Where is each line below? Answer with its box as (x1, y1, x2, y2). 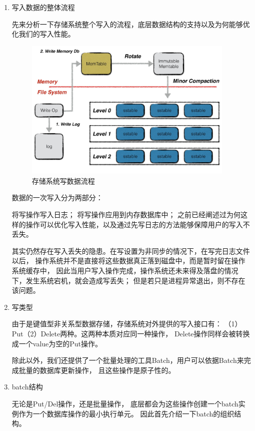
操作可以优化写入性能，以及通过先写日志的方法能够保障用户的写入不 (25, 219, 250, 229)
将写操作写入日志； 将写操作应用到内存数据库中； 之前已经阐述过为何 (11, 209, 241, 219)
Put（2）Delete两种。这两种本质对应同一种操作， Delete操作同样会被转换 (11, 328, 250, 338)
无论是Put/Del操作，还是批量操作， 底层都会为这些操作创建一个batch (11, 398, 238, 408)
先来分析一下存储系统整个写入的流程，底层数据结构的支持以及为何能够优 (11, 19, 250, 29)
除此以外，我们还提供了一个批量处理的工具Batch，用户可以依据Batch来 (11, 355, 244, 365)
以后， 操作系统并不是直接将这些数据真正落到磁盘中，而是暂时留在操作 (11, 255, 245, 266)
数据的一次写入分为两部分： (11, 192, 103, 203)
